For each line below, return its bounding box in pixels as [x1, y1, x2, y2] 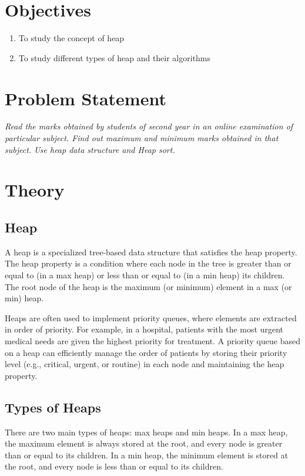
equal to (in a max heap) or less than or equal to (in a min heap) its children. [5, 268, 285, 281]
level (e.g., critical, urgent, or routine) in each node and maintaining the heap [5, 358, 284, 370]
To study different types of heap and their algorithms [18, 51, 211, 64]
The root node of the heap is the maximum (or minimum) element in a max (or [5, 280, 292, 292]
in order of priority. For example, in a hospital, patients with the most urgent [5, 323, 283, 335]
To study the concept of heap [18, 32, 125, 44]
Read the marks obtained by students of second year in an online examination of [5, 120, 293, 132]
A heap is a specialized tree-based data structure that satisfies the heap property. [5, 245, 297, 258]
